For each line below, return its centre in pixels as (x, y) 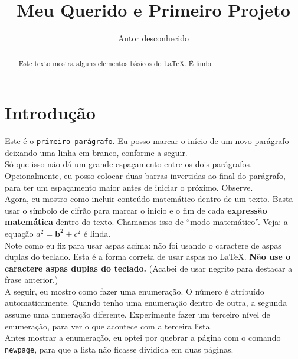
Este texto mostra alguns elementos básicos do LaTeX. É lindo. (116, 63)
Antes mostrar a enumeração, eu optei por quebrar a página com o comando (143, 337)
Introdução (50, 112)
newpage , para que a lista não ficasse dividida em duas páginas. (119, 349)
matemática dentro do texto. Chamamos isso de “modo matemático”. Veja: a (146, 222)
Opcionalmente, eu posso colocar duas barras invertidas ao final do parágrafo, (145, 175)
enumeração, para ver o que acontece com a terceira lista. (109, 326)
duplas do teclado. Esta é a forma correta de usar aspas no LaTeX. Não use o (148, 257)
